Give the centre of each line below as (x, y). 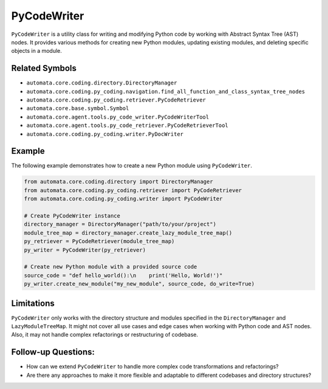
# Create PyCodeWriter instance (72, 216)
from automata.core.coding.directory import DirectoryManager (118, 182)
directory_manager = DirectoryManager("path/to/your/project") (120, 224)
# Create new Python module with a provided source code (111, 267)
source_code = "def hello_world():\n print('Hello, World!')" (123, 275)
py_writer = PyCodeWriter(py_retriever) (85, 250)
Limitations (33, 303)
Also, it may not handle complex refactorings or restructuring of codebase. (105, 335)
